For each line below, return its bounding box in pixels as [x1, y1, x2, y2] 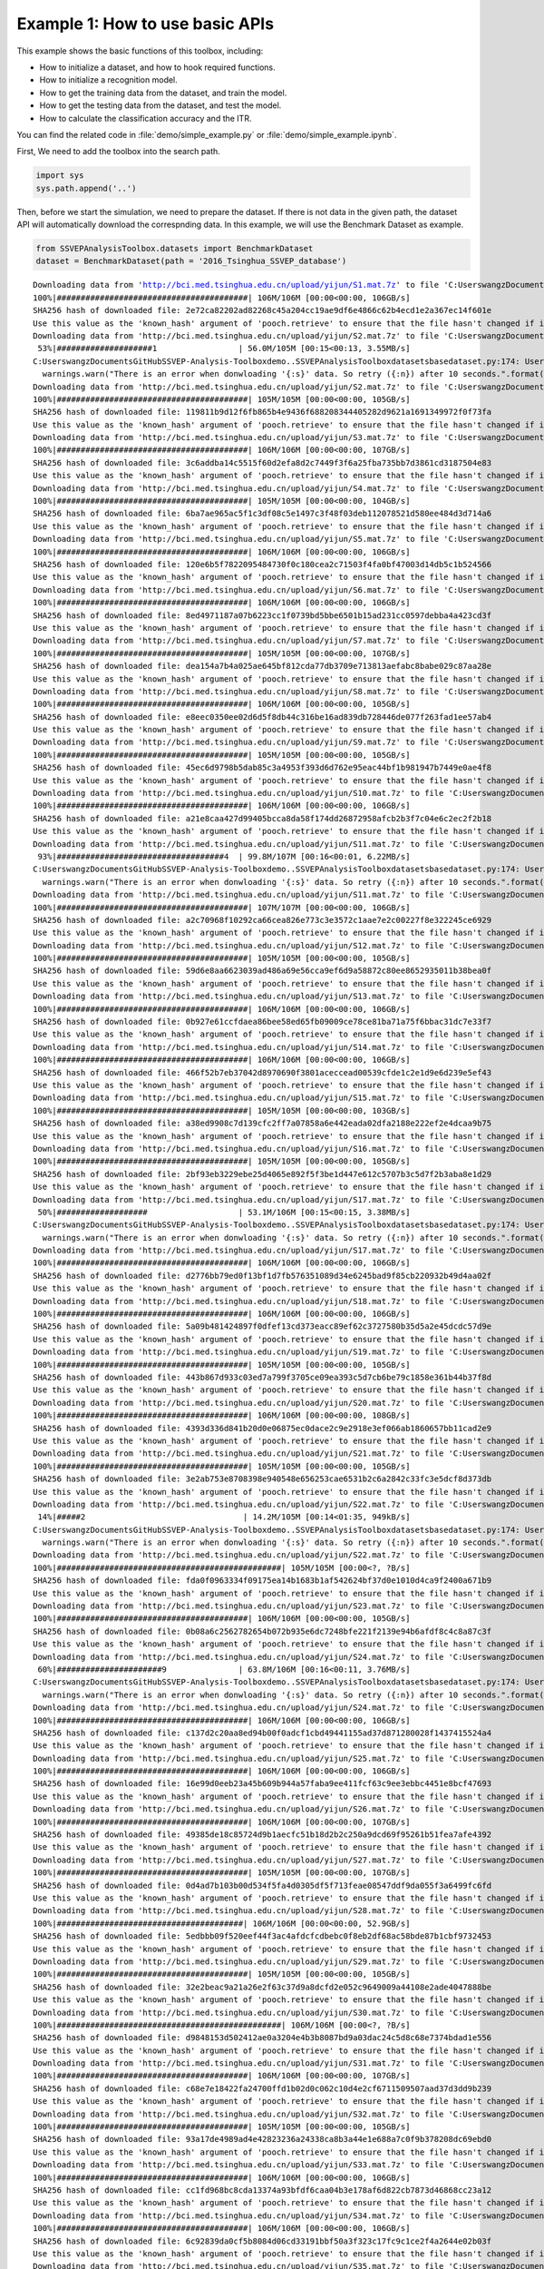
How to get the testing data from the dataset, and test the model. [39, 100, 282, 111]
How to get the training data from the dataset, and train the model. [39, 87, 287, 98]
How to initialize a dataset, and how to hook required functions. [39, 62, 276, 73]
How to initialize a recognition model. [39, 74, 179, 85]
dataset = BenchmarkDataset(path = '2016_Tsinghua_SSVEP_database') [35, 256, 347, 267]
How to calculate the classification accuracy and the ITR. [39, 113, 252, 123]
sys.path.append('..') [35, 182, 137, 193]
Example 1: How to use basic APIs [16, 14, 275, 34]
